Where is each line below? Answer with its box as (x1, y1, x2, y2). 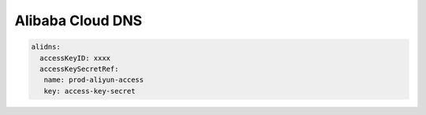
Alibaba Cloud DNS (14, 12, 143, 29)
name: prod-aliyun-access (43, 76, 144, 84)
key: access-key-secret (43, 87, 136, 95)
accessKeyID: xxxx (39, 54, 110, 62)
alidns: (31, 43, 61, 51)
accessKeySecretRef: (39, 64, 119, 73)
